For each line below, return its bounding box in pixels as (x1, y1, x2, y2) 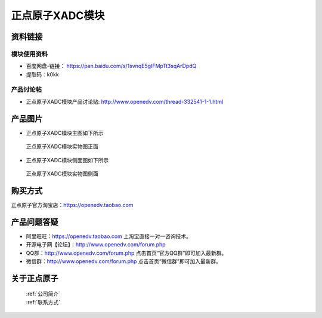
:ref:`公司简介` (26, 290, 61, 298)
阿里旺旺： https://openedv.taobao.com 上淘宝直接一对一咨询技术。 (26, 233, 192, 240)
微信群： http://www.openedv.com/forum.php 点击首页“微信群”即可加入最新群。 (26, 257, 222, 265)
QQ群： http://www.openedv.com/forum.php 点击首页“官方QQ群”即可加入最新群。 (26, 249, 227, 257)
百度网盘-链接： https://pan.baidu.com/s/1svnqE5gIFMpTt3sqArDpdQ (26, 63, 197, 70)
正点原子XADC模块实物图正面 (26, 143, 98, 150)
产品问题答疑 (11, 217, 58, 227)
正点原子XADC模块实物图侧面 (26, 170, 98, 177)
